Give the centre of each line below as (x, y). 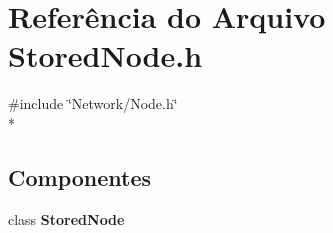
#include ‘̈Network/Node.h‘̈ (93, 103)
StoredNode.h (105, 55)
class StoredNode (66, 218)
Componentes (80, 176)
